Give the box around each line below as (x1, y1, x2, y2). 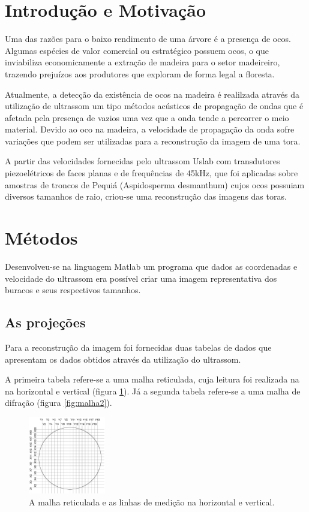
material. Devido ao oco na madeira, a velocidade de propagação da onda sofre (5, 123, 295, 135)
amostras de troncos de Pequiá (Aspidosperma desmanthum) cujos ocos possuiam (5, 178, 305, 191)
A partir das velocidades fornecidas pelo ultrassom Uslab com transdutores (5, 155, 280, 167)
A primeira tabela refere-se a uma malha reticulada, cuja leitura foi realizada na (5, 373, 299, 385)
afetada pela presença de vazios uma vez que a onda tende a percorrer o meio (5, 111, 289, 124)
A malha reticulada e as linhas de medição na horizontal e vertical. (29, 496, 275, 508)
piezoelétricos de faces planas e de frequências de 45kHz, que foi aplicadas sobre (5, 167, 298, 179)
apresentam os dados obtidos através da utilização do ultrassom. (5, 353, 241, 365)
